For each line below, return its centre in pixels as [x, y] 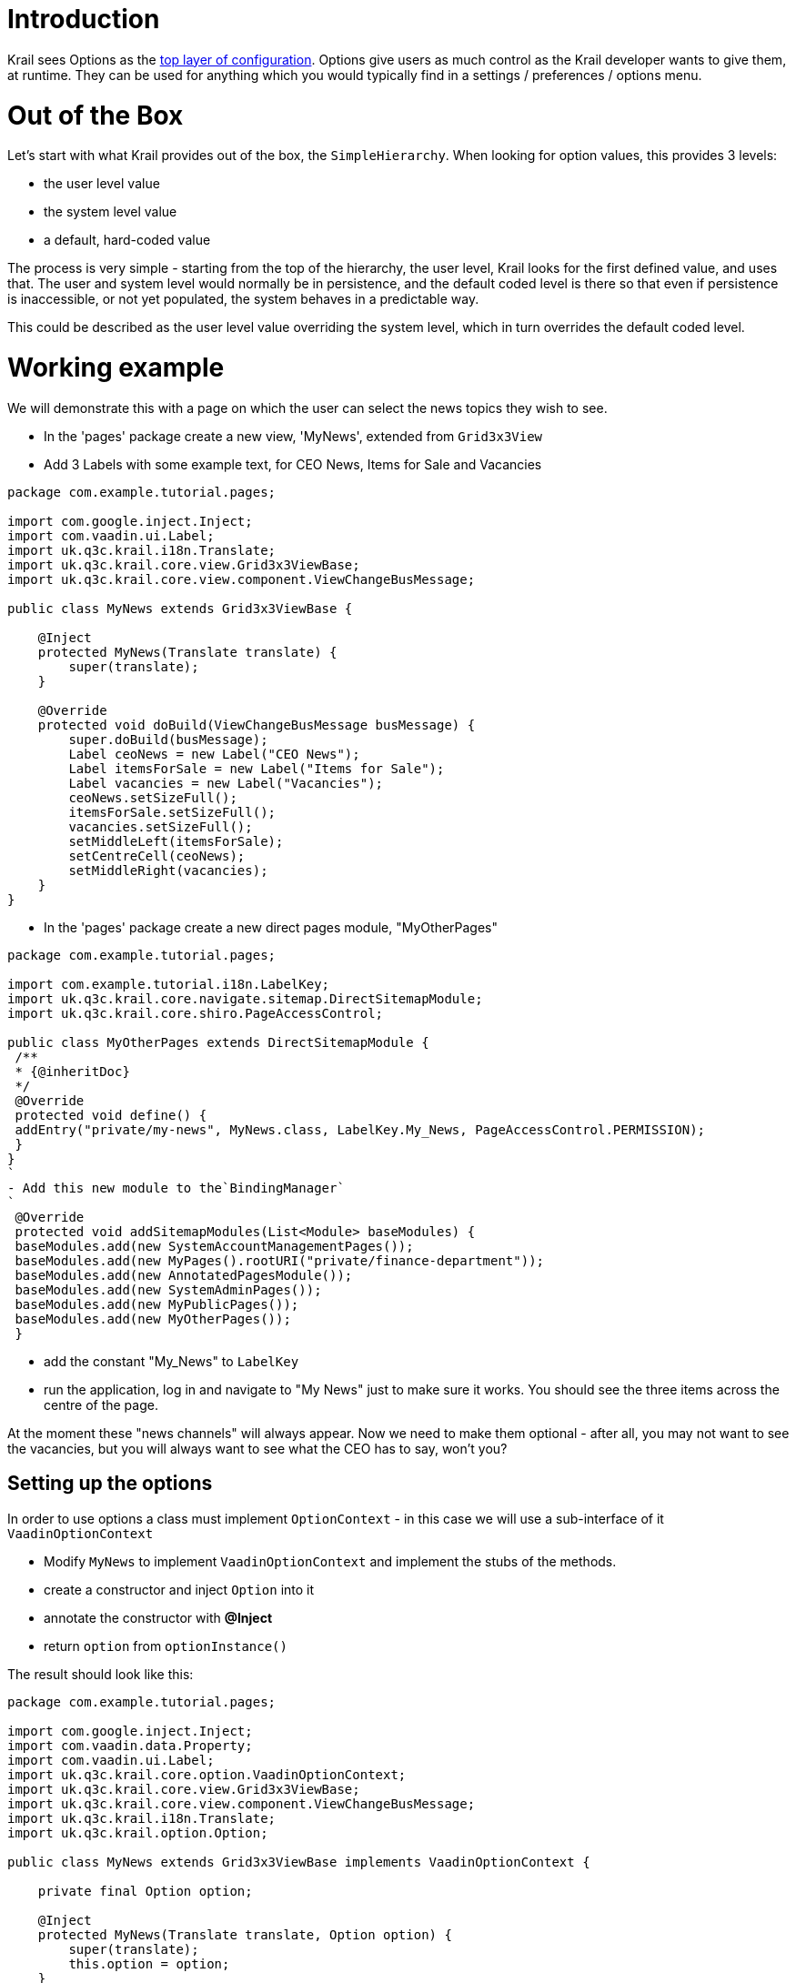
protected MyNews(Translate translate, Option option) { [245, 1934]
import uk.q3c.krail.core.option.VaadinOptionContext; [207, 1774]
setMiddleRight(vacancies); [168, 870]
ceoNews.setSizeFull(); [153, 797]
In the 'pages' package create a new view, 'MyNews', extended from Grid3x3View [293, 436]
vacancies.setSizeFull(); [161, 826]
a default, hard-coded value [127, 240]
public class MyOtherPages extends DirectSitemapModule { [218, 1042]
